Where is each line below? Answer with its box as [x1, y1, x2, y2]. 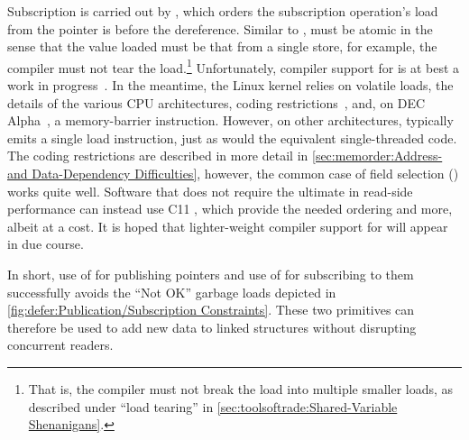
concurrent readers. [7, 335, 114, 354]
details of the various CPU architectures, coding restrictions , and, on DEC [7, 93, 426, 112]
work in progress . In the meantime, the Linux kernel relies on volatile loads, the [7, 76, 454, 95]
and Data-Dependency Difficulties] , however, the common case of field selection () [7, 164, 459, 182]
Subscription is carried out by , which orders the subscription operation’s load [7, 2, 438, 20]
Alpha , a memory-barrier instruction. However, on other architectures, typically [7, 111, 454, 130]
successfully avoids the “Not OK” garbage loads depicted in [7, 282, 336, 301]
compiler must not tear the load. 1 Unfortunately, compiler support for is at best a [7, 55, 460, 77]
